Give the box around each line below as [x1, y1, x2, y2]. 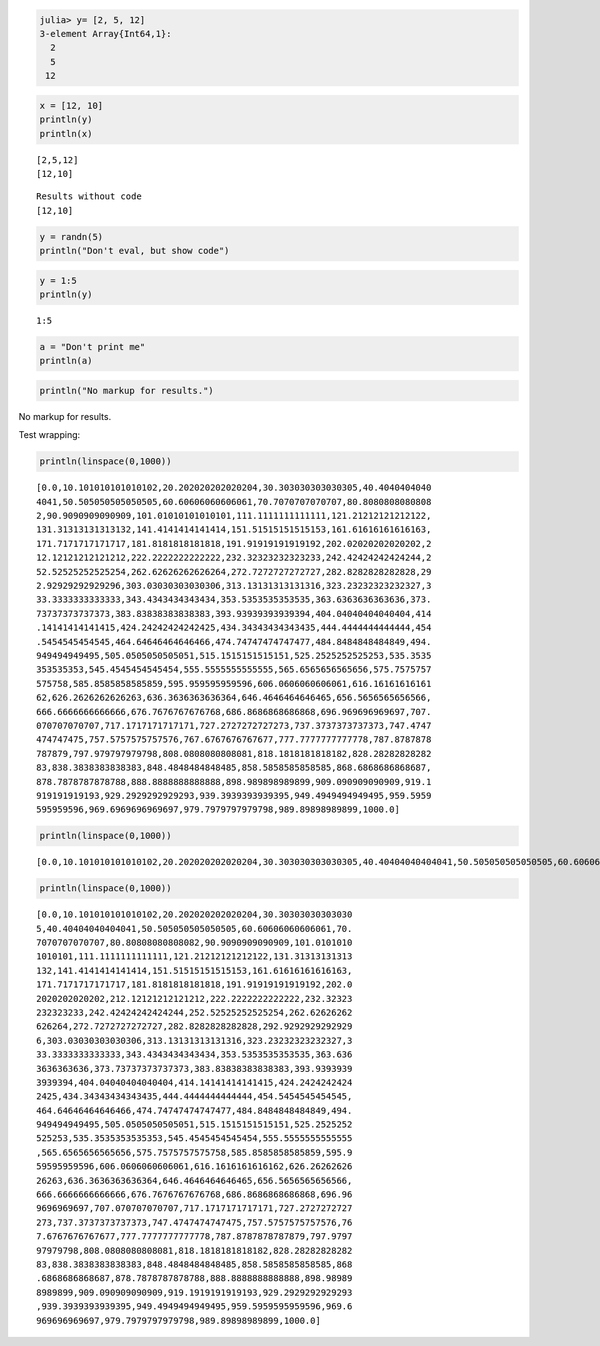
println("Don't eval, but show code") [39, 245, 230, 257]
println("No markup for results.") [39, 385, 214, 396]
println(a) [39, 355, 93, 367]
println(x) [39, 128, 93, 139]
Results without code [36, 191, 142, 202]
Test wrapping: [18, 429, 81, 441]
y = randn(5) [39, 231, 104, 242]
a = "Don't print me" [39, 341, 146, 352]
